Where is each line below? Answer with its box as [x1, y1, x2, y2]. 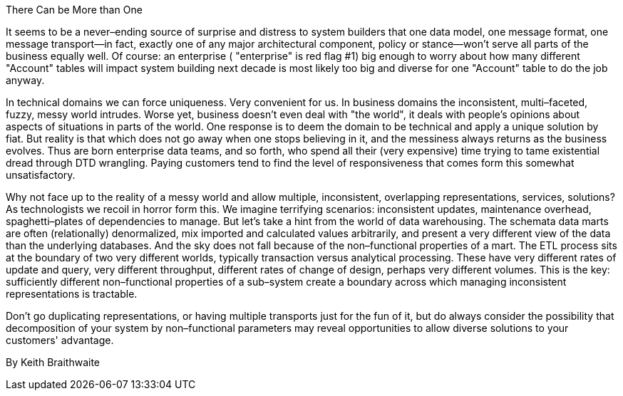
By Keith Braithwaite [6, 356, 101, 368]
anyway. [6, 74, 45, 86]
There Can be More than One [6, 4, 143, 16]
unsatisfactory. [6, 169, 76, 181]
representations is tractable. [6, 288, 138, 300]
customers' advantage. [6, 334, 114, 346]
